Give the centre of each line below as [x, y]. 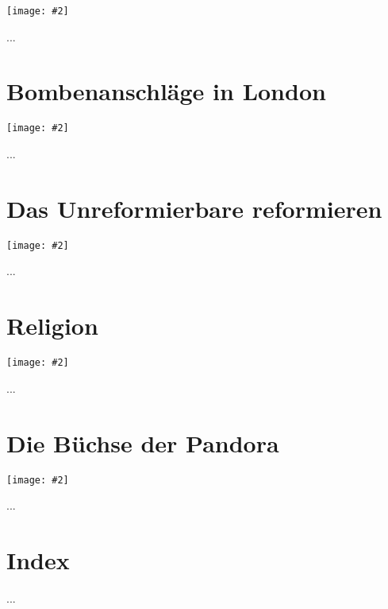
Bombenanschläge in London [166, 91]
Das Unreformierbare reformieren [194, 208]
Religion [52, 326]
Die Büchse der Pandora [143, 442]
